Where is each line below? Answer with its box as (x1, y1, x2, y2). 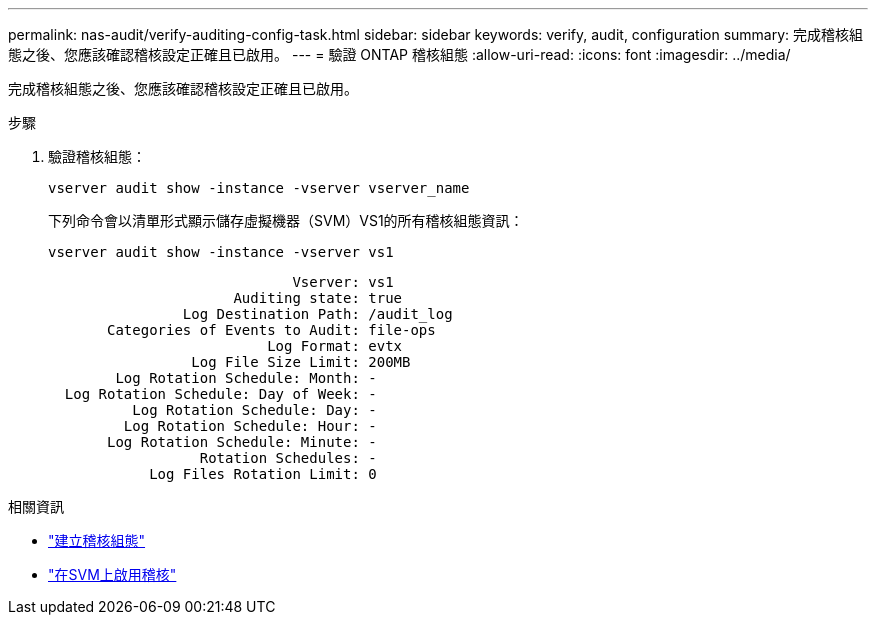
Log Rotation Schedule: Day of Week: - (64, 386, 377, 402)
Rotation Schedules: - (199, 450, 377, 466)
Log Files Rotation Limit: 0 (149, 466, 377, 482)
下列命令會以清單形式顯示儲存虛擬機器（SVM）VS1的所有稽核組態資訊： (48, 212, 524, 229)
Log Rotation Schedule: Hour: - (123, 418, 377, 434)
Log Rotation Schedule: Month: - (115, 370, 377, 386)
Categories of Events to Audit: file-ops (107, 322, 436, 338)
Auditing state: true (233, 290, 403, 306)
